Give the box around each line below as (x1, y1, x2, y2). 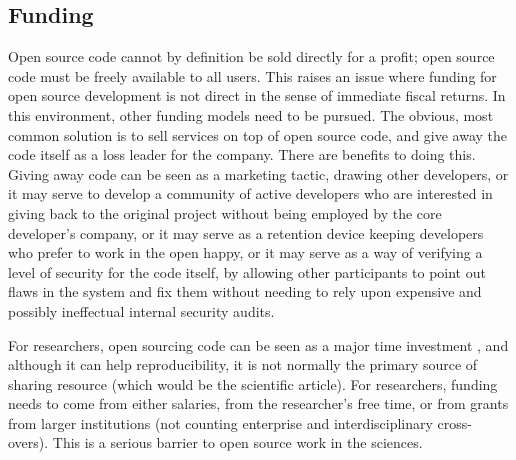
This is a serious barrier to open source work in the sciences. (52, 432, 423, 453)
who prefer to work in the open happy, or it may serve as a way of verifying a (8, 242, 483, 263)
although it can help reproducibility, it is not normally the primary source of (8, 354, 478, 375)
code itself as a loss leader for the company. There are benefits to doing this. (8, 144, 476, 165)
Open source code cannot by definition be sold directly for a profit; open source (8, 46, 495, 67)
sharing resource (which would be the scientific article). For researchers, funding (8, 373, 498, 394)
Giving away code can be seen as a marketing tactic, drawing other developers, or (8, 163, 509, 184)
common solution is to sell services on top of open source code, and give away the (8, 124, 508, 145)
